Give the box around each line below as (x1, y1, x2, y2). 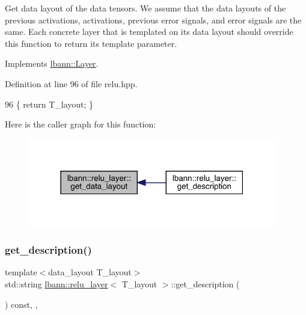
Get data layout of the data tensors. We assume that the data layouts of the (5, 2, 286, 14)
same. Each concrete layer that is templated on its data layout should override (5, 25, 293, 38)
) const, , (5, 298, 38, 310)
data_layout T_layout (48, 266, 132, 278)
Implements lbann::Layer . (5, 57, 99, 70)
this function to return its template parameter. (5, 37, 177, 49)
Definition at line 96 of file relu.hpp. (5, 77, 138, 90)
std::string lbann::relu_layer (5, 277, 108, 290)
